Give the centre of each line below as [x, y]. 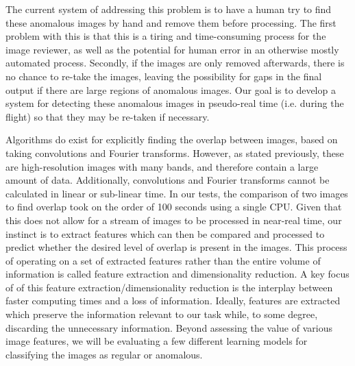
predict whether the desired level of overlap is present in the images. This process [176, 247]
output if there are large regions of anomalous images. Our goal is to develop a [171, 89]
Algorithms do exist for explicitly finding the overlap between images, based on [172, 139]
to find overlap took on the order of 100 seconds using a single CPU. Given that [174, 207]
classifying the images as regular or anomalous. [104, 354]
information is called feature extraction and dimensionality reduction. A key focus [177, 274]
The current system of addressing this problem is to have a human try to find [169, 9]
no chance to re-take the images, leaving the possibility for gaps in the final [164, 76]
